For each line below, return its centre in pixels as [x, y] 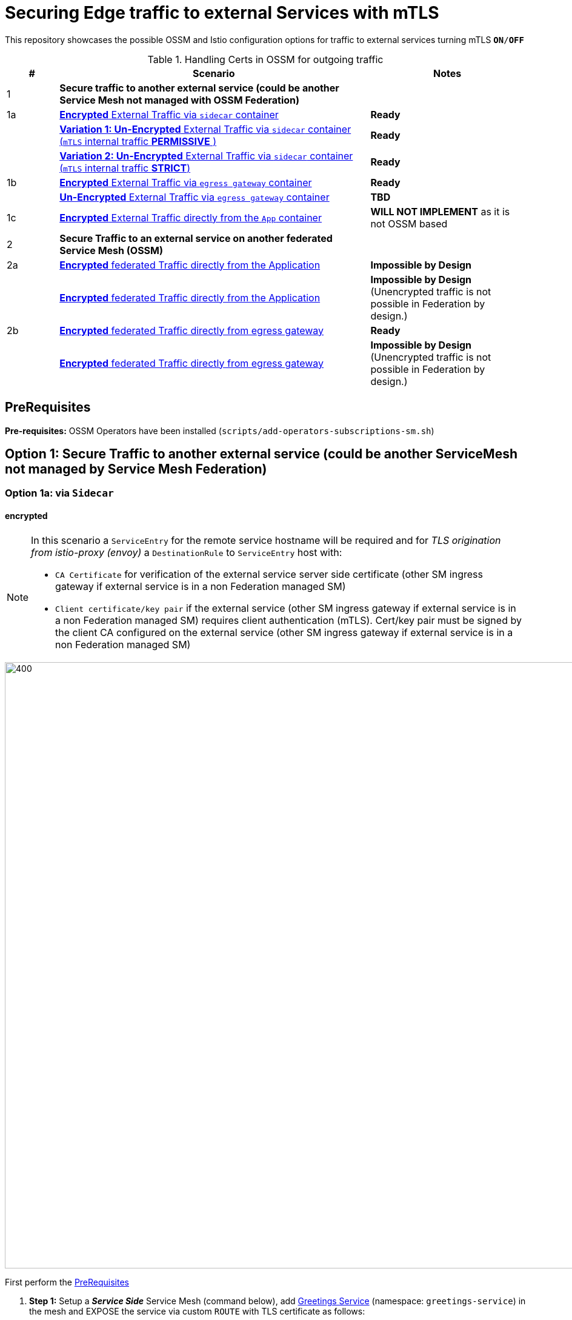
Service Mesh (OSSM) [111, 250]
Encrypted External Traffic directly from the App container [191, 217]
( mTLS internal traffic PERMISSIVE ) [138, 141]
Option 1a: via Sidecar [59, 493]
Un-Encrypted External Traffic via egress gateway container [195, 197]
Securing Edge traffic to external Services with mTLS [222, 13]
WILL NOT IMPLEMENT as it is [440, 211]
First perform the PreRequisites [67, 1282]
